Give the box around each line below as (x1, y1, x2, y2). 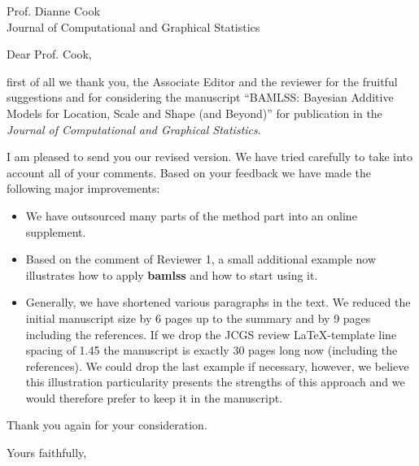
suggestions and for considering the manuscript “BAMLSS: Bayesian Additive (7, 89, 394, 106)
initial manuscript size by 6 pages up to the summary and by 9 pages (25, 309, 371, 326)
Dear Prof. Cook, (7, 46, 92, 63)
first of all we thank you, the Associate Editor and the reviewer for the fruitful (7, 72, 398, 89)
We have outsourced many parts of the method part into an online (25, 207, 357, 224)
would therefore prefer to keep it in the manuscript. (25, 389, 283, 406)
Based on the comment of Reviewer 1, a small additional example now (25, 250, 377, 268)
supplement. (25, 223, 86, 240)
